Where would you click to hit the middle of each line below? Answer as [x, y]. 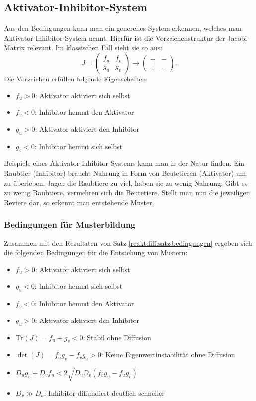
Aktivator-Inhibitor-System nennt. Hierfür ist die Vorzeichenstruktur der [115, 38]
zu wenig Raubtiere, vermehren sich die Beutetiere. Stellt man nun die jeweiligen [127, 193]
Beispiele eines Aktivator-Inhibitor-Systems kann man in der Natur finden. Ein [124, 163]
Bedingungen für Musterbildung [70, 224]
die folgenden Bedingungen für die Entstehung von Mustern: [96, 253]
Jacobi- [238, 38]
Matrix [15, 47]
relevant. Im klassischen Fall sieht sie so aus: [95, 47]
